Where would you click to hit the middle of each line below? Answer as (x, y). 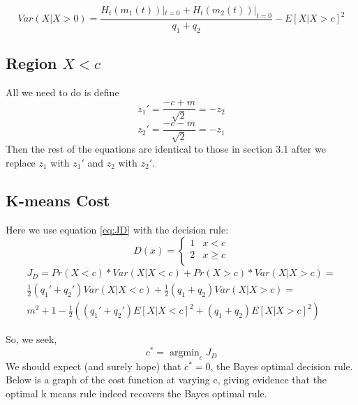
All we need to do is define (62, 92)
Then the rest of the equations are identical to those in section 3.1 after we (166, 149)
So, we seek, (31, 339)
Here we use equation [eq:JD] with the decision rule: (117, 229)
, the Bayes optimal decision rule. (282, 366)
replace (21, 162)
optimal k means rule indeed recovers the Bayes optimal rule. (136, 393)
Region (31, 63)
